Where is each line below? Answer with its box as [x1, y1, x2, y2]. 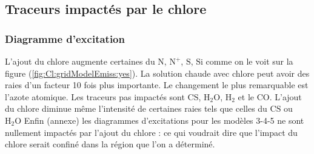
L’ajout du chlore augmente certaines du [5, 55, 155, 67]
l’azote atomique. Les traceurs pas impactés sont [5, 90, 185, 103]
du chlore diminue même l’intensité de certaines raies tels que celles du [5, 102, 267, 115]
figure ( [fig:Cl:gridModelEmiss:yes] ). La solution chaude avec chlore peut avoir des [5, 66, 310, 79]
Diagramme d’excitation [5, 31, 125, 46]
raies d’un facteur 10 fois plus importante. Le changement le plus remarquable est [5, 79, 309, 91]
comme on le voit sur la [205, 55, 293, 67]
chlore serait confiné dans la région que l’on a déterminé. [5, 138, 215, 150]
